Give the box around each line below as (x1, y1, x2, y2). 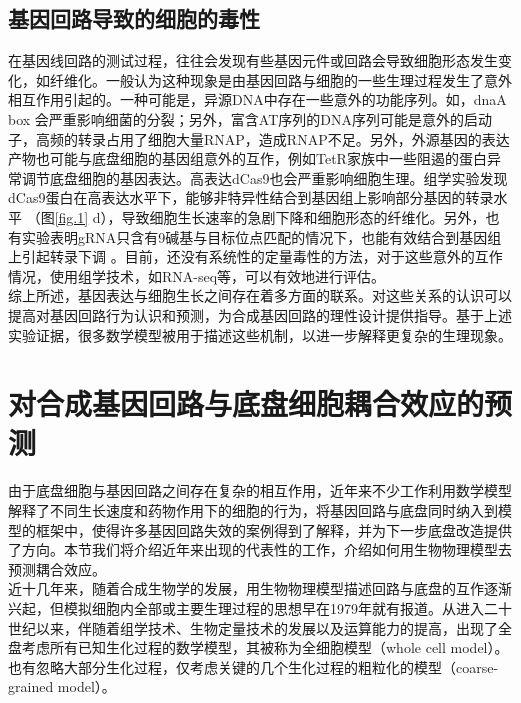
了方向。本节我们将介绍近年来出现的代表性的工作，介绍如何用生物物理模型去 (8, 539, 512, 560)
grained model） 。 (8, 676, 116, 697)
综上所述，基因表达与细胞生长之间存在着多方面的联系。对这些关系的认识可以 (8, 285, 512, 306)
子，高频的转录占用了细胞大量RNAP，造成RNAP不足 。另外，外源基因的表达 (8, 128, 510, 149)
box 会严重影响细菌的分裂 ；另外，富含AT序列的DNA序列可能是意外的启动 (8, 108, 492, 129)
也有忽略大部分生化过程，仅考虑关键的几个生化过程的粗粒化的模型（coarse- (8, 656, 499, 677)
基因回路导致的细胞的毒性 (8, 3, 260, 34)
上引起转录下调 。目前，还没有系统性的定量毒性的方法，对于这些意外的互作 (8, 246, 503, 267)
